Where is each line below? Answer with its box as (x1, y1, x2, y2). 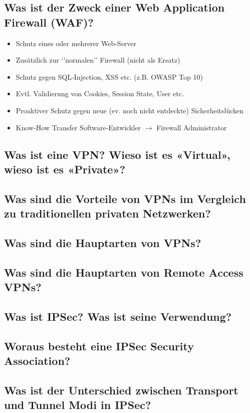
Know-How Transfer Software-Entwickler (16, 122, 141, 132)
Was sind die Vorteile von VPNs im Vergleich (4, 190, 246, 206)
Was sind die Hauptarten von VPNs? (4, 235, 201, 250)
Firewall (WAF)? (4, 14, 94, 30)
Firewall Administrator (156, 122, 227, 132)
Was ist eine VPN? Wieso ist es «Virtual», (4, 146, 230, 162)
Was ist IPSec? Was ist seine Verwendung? (4, 308, 232, 324)
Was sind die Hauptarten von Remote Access (4, 264, 243, 280)
